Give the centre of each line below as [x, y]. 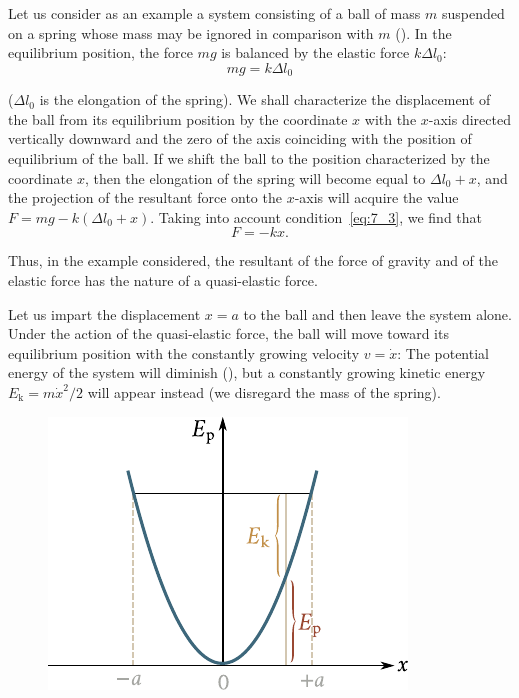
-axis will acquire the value [376, 197]
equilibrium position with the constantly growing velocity [184, 352]
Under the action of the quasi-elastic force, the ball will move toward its [228, 333]
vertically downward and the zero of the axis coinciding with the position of [240, 138]
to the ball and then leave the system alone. [377, 313]
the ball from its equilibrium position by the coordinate [178, 118]
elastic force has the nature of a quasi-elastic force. [163, 279]
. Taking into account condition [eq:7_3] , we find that [316, 216]
